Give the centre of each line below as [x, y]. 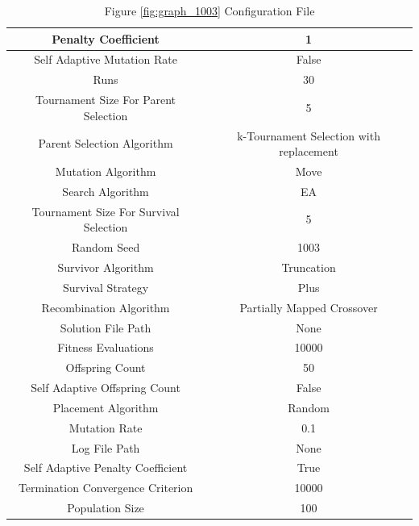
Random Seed [106, 247]
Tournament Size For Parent [106, 100]
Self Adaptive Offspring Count [106, 388]
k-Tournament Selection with [309, 135]
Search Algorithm [106, 191]
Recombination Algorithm [106, 307]
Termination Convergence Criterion [106, 488]
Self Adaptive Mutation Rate [106, 59]
